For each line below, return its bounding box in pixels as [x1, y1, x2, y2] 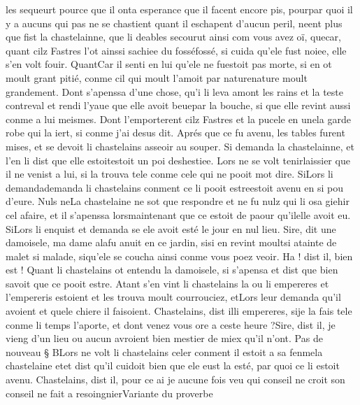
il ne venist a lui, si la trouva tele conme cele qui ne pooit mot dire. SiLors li [6, 166, 333, 181]
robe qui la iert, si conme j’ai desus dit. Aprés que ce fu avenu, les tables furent [6, 125, 345, 140]
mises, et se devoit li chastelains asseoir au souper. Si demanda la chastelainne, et [6, 138, 354, 153]
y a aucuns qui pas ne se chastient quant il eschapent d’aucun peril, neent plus [6, 15, 343, 30]
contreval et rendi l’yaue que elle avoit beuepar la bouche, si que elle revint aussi [6, 98, 351, 113]
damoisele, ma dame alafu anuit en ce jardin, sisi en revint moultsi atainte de [6, 235, 337, 250]
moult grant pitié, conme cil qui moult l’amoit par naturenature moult [6, 70, 308, 85]
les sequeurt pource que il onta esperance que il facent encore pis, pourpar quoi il [6, 2, 353, 16]
